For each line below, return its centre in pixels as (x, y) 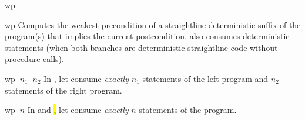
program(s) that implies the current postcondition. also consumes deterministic (147, 36)
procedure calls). (34, 59)
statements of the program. (188, 110)
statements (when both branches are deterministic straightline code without (141, 47)
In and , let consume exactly (78, 110)
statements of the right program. (63, 90)
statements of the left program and (205, 78)
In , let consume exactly (86, 78)
